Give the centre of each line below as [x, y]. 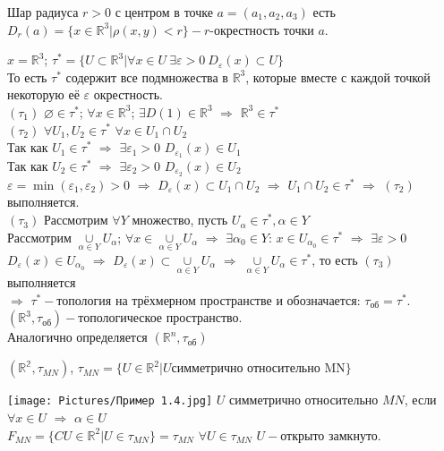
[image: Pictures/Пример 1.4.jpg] [110, 401]
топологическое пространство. [160, 317]
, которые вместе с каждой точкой [338, 77]
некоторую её [43, 94]
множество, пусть [180, 220]
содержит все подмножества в [147, 77]
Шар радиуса [43, 12]
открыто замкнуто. [331, 434]
